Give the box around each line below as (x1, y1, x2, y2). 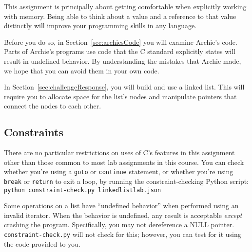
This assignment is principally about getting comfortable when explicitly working (4, 1, 247, 11)
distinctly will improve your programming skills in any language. (4, 20, 197, 31)
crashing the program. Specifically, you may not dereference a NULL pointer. (4, 219, 234, 230)
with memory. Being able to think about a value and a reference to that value (4, 11, 236, 21)
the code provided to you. (4, 238, 80, 249)
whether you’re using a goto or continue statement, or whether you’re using (4, 166, 233, 177)
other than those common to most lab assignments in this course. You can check (4, 157, 244, 167)
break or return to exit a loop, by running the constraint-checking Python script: (4, 176, 249, 186)
